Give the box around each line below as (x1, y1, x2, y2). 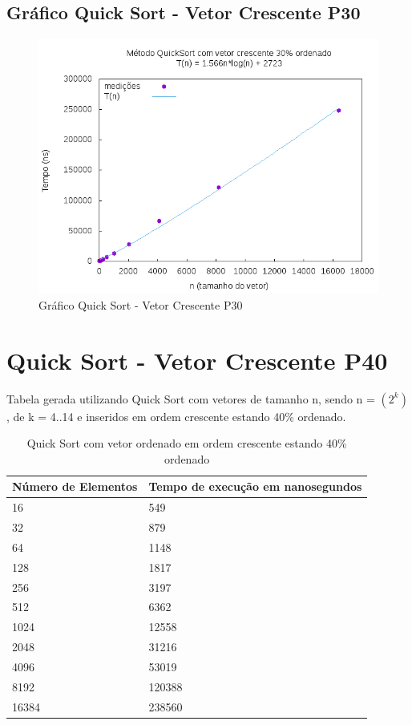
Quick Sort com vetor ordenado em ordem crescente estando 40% (26, 435, 347, 452)
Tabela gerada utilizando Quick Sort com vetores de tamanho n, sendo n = (6, 390, 375, 407)
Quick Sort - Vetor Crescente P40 (6, 343, 388, 376)
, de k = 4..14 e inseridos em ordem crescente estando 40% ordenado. (6, 407, 346, 424)
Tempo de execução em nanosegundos (148, 478, 362, 495)
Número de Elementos (12, 478, 138, 495)
